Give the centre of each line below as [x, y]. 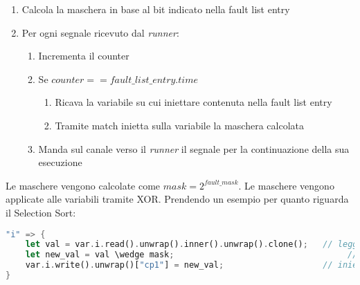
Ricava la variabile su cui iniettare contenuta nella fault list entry [193, 102]
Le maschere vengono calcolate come [83, 185]
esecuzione [60, 162]
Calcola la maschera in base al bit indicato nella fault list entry [156, 9]
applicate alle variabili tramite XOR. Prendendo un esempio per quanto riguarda [177, 199]
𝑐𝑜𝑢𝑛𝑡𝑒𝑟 [68, 80]
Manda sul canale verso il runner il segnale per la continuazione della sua [194, 148]
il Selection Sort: [41, 212]
